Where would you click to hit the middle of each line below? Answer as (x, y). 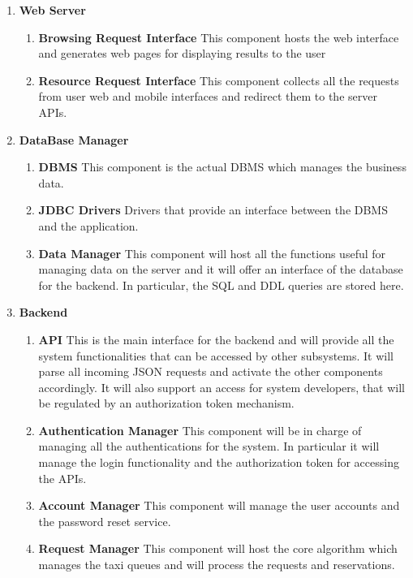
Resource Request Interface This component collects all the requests (219, 80)
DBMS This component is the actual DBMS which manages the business (222, 167)
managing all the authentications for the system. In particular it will (209, 446)
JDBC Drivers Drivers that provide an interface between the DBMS (213, 210)
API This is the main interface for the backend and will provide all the (216, 339)
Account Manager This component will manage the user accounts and (219, 505)
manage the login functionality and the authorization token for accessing (219, 462)
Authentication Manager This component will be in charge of (200, 430)
